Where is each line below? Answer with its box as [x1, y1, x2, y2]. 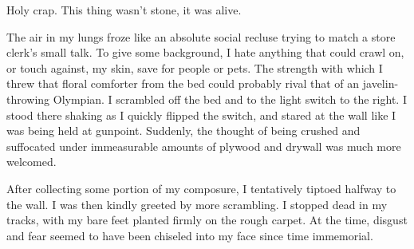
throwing [6, 90, 50, 107]
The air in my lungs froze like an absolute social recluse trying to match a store [6, 28, 396, 45]
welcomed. [6, 153, 57, 170]
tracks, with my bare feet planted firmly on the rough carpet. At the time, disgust [6, 211, 408, 228]
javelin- [362, 75, 399, 92]
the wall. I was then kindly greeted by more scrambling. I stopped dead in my [6, 196, 388, 212]
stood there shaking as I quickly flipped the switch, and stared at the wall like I [6, 106, 396, 123]
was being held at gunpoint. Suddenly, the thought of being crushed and [6, 122, 361, 139]
